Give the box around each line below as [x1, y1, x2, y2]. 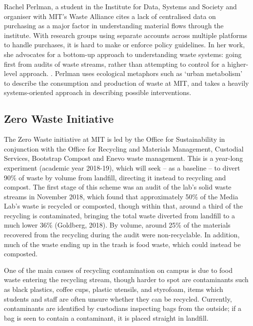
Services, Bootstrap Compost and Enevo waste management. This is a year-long [4, 153, 243, 163]
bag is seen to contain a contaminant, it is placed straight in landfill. [4, 312, 209, 323]
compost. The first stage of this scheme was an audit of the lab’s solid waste [4, 182, 232, 192]
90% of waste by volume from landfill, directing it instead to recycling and [4, 172, 226, 182]
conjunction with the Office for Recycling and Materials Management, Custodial [4, 143, 244, 153]
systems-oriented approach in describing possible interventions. [4, 87, 192, 97]
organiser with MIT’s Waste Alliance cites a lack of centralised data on [4, 11, 216, 21]
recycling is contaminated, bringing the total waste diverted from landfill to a [4, 210, 235, 220]
